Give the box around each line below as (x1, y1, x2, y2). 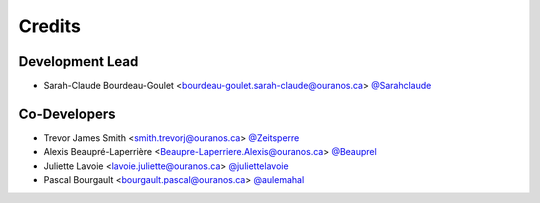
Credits (18, 15, 82, 37)
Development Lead (18, 53, 139, 70)
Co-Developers (18, 105, 116, 122)
